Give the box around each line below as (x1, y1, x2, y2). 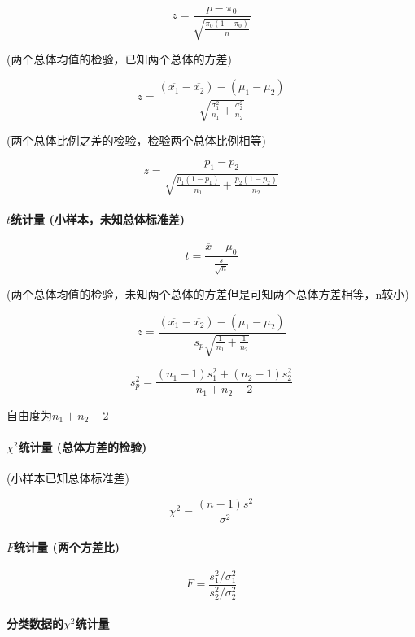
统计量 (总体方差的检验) (18, 438, 147, 455)
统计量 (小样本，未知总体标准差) (11, 210, 185, 227)
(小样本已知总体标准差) (7, 469, 129, 486)
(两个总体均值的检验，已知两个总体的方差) (7, 50, 232, 68)
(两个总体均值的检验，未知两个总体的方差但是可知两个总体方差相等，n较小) (7, 286, 409, 303)
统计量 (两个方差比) (14, 538, 120, 555)
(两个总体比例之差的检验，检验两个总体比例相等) (7, 132, 266, 149)
